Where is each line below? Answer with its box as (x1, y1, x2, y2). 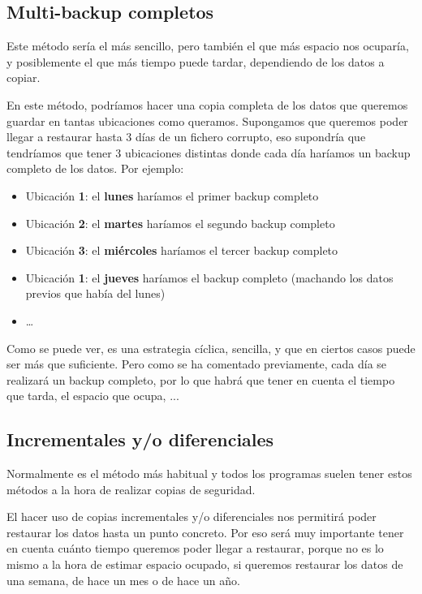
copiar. (6, 69, 41, 86)
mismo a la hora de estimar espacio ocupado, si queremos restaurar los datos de (6, 556, 403, 573)
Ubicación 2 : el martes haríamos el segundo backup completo (25, 214, 335, 231)
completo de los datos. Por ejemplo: (6, 160, 184, 177)
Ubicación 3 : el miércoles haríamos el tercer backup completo (25, 242, 338, 259)
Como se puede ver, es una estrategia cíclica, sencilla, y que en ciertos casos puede (6, 339, 416, 356)
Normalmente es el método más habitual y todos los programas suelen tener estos (6, 465, 412, 482)
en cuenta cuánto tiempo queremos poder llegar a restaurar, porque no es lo (6, 540, 384, 557)
